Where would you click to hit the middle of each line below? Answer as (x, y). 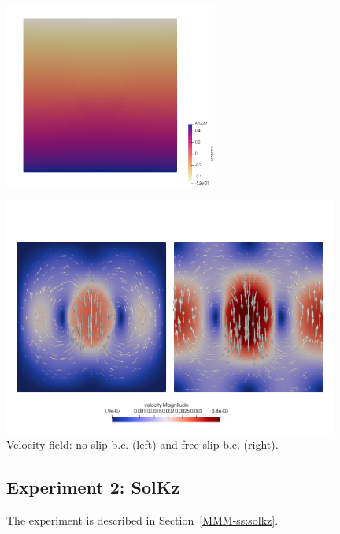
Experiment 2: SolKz (93, 487)
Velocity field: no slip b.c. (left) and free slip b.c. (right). (142, 444)
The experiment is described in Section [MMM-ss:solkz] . (142, 520)
